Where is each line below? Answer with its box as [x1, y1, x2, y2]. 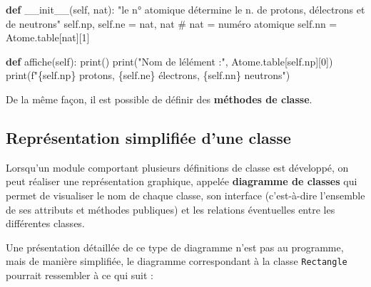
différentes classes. [6, 216, 85, 231]
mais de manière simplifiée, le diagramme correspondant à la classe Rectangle [6, 254, 347, 268]
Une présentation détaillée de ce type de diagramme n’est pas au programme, [6, 239, 344, 254]
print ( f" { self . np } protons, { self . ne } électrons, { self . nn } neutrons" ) [6, 68, 290, 83]
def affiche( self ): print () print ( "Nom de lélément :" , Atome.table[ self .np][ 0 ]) [6, 53, 333, 68]
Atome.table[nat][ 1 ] [6, 30, 90, 45]
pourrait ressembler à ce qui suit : [6, 267, 153, 282]
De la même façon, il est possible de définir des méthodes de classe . [6, 91, 312, 106]
